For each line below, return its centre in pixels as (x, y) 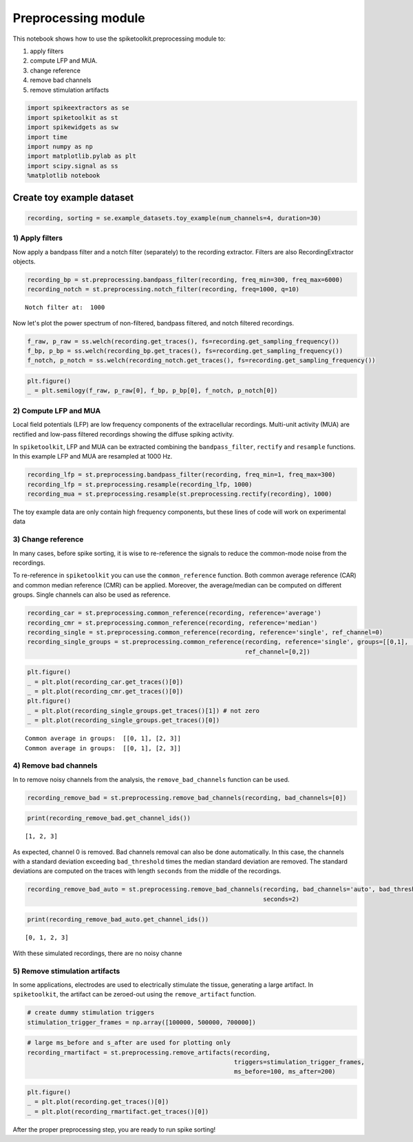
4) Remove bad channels (55, 765)
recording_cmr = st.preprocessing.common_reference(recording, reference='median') (172, 623)
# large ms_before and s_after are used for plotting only (129, 1043)
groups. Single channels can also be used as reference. (92, 595)
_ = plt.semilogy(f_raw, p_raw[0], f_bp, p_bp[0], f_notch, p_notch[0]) (152, 391)
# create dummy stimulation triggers (91, 1013)
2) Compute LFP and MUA (57, 410)
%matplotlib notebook (64, 176)
